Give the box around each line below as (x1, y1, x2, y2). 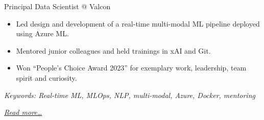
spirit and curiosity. (16, 72, 77, 83)
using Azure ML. (16, 28, 69, 39)
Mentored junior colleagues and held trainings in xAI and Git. (16, 45, 211, 56)
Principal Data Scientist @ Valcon (4, 1, 111, 11)
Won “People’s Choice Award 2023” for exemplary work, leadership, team (16, 62, 247, 73)
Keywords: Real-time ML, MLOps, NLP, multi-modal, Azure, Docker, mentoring (4, 89, 255, 100)
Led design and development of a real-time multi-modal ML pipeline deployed (16, 18, 260, 29)
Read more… (4, 107, 42, 117)
